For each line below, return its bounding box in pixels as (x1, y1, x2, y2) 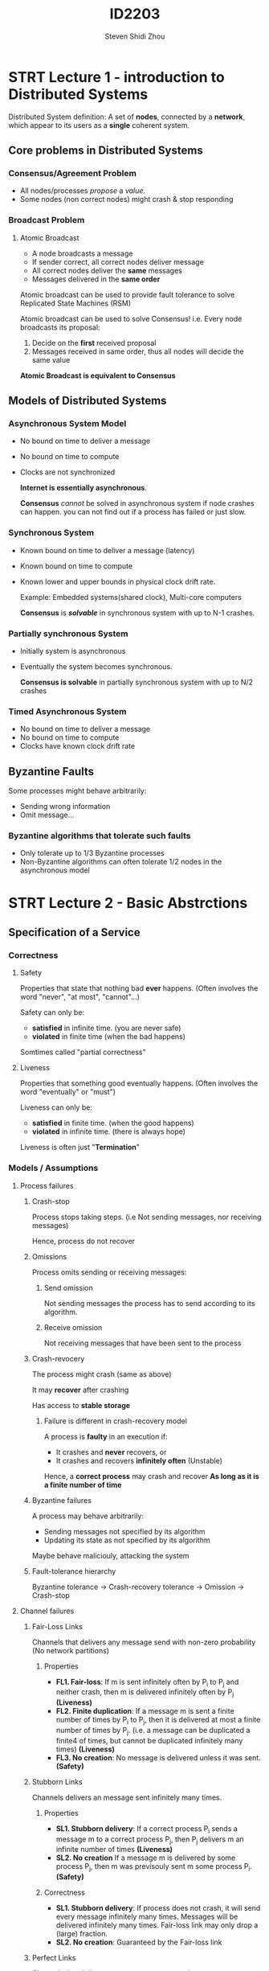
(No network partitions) (31, 1645, 110, 1655)
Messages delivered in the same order (31, 274, 161, 284)
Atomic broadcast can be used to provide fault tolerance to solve (19, 289, 235, 299)
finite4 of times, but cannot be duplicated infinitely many (55, 1735, 243, 1745)
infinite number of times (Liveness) (55, 1845, 173, 1854)
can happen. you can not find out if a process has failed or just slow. (19, 507, 247, 517)
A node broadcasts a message (31, 248, 133, 258)
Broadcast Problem (8, 215, 85, 226)
